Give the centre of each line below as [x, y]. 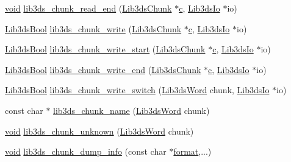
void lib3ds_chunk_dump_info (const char [86, 151]
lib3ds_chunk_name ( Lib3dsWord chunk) [131, 110]
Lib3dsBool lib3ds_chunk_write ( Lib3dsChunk [93, 28]
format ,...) [192, 151]
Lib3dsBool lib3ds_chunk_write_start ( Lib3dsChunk [105, 49]
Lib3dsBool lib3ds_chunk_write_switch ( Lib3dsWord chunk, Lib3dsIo [137, 90]
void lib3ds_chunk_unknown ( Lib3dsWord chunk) [99, 131]
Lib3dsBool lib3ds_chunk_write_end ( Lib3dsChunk [103, 69]
